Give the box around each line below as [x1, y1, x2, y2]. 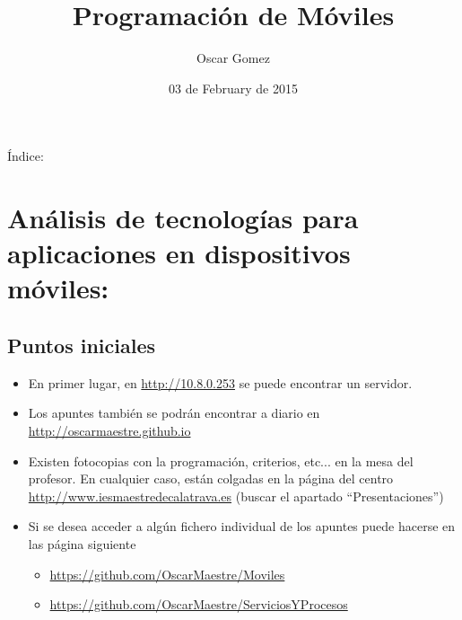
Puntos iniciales [7, 332, 155, 359]
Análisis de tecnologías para [7, 199, 359, 236]
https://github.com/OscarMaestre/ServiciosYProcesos [49, 595, 348, 614]
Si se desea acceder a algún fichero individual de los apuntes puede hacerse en [28, 517, 456, 536]
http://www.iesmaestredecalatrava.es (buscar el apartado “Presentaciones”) [28, 486, 444, 505]
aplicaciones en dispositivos [7, 235, 351, 271]
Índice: [7, 146, 44, 165]
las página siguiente [28, 535, 136, 554]
